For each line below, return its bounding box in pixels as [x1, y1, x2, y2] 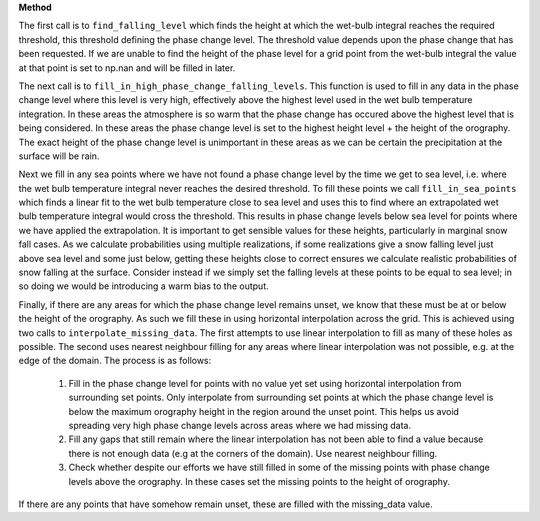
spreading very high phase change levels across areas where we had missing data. [68, 419, 412, 431]
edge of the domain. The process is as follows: [18, 355, 212, 367]
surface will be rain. [18, 150, 100, 162]
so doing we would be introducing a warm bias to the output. [18, 280, 269, 292]
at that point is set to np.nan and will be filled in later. [18, 61, 236, 74]
